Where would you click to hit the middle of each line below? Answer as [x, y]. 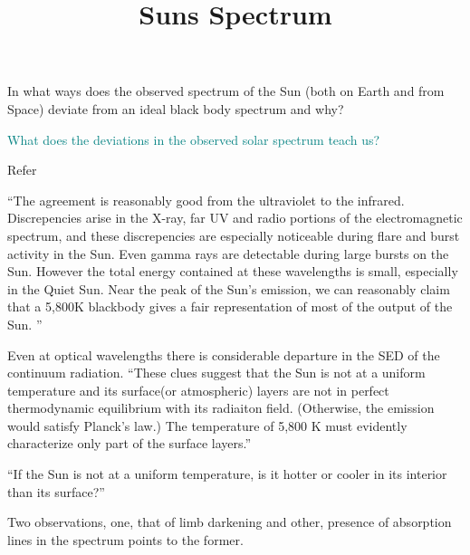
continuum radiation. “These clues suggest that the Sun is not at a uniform [216, 373]
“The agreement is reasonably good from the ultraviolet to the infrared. [206, 200]
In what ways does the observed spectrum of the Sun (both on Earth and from [226, 91]
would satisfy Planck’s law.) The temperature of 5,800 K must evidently [207, 425]
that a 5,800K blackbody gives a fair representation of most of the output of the [230, 306]
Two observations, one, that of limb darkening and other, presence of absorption [230, 522]
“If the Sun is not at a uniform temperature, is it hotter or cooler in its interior [227, 474]
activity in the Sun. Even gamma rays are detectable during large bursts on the [228, 253]
